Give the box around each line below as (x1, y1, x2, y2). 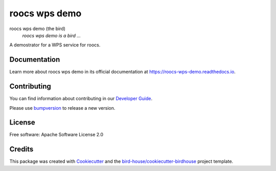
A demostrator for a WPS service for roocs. (9, 42, 101, 48)
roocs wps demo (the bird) (9, 26, 66, 32)
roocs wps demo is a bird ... (22, 32, 81, 38)
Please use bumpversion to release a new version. (9, 105, 116, 111)
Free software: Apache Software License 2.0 (9, 132, 104, 138)
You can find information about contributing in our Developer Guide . (9, 95, 153, 102)
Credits (9, 145, 34, 154)
